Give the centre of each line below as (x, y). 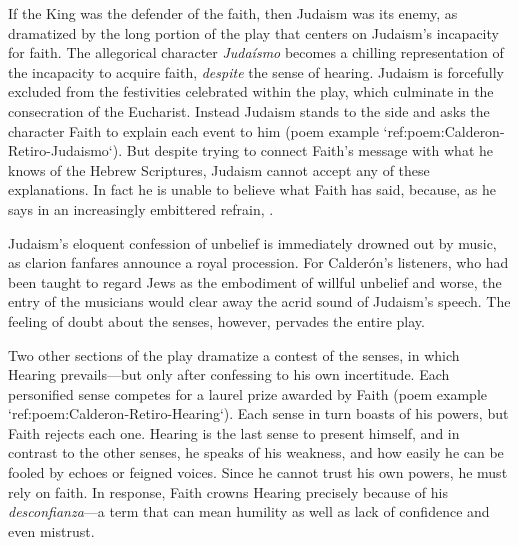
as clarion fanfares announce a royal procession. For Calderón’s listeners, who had (258, 262)
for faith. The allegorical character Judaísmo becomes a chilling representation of (256, 52)
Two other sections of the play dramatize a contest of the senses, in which (234, 354)
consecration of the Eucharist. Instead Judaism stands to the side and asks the (249, 110)
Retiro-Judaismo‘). (65, 150)
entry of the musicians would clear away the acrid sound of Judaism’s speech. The (259, 301)
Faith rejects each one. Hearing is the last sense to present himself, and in (234, 432)
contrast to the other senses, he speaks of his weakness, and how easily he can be (256, 452)
